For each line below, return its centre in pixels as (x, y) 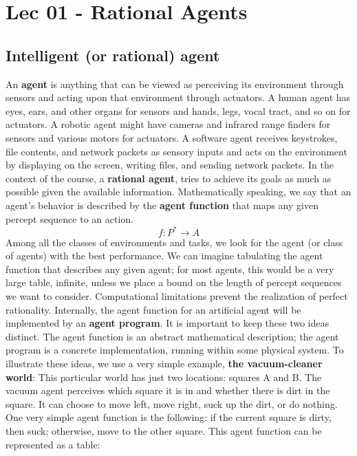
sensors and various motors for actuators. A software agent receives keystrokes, (172, 137)
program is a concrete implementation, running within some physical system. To (175, 350)
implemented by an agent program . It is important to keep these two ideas (167, 323)
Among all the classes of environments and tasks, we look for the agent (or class (174, 242)
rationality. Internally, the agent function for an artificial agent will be (153, 309)
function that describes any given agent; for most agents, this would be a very (170, 269)
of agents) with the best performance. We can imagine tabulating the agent (164, 256)
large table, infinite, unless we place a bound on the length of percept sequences (174, 282)
